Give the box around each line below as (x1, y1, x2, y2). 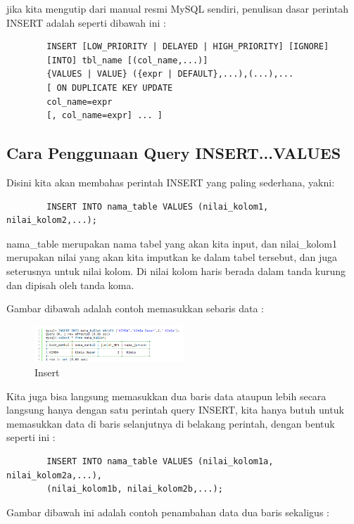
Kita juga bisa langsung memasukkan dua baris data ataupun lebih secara (6, 388, 327, 403)
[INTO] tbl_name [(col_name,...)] (46, 55, 208, 65)
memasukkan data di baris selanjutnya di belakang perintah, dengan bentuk (6, 416, 335, 430)
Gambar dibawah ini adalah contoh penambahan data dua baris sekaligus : (6, 504, 329, 519)
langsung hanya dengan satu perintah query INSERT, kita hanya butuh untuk (6, 402, 344, 417)
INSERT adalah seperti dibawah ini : (6, 15, 166, 30)
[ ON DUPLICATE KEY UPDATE (46, 82, 173, 93)
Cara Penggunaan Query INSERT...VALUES (6, 142, 341, 164)
